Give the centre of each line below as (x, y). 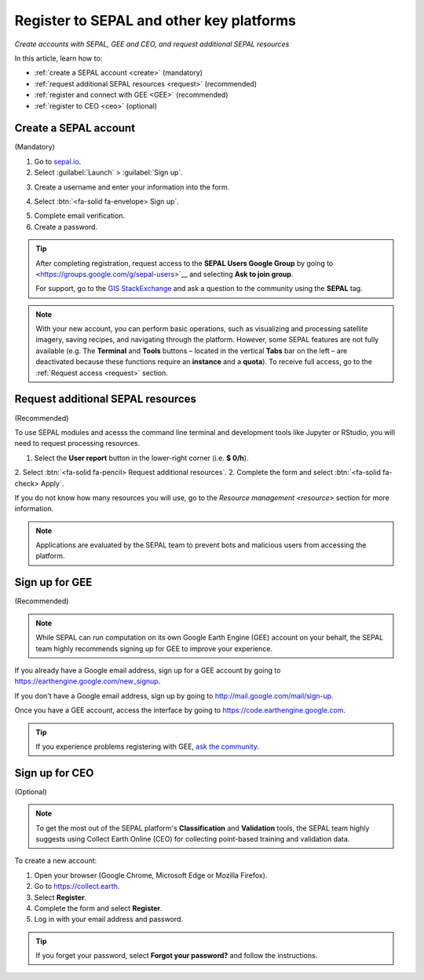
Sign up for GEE (53, 582)
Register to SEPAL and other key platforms (155, 20)
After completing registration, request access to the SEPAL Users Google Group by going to (185, 263)
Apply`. (52, 483)
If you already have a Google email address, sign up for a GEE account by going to (148, 670)
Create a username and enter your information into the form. (132, 187)
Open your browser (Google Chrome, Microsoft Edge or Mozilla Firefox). (151, 875)
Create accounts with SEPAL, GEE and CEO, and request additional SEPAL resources (152, 44)
